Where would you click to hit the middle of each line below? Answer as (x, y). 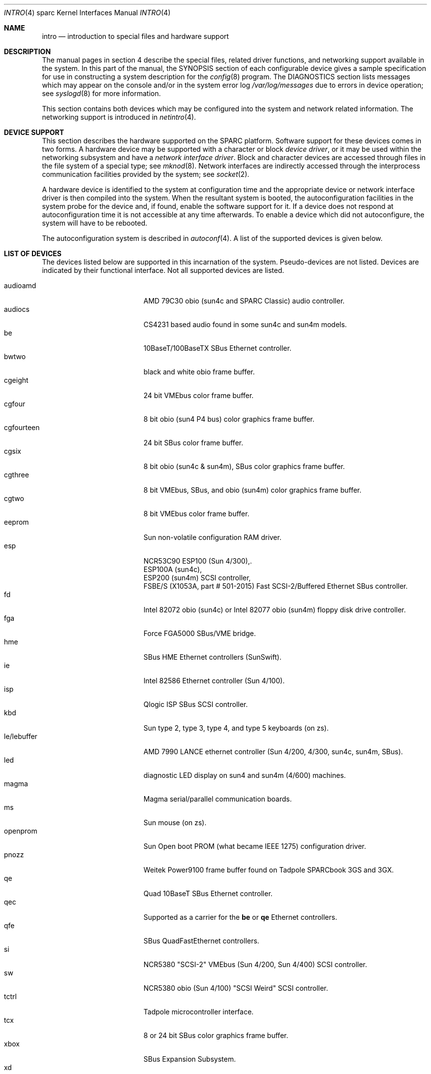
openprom (21, 831)
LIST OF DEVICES (33, 253)
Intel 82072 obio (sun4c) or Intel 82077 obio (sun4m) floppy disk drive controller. (275, 610)
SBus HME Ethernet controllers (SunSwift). (212, 657)
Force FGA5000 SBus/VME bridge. (200, 633)
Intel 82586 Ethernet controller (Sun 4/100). (214, 681)
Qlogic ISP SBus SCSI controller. (196, 704)
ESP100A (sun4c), (173, 569)
